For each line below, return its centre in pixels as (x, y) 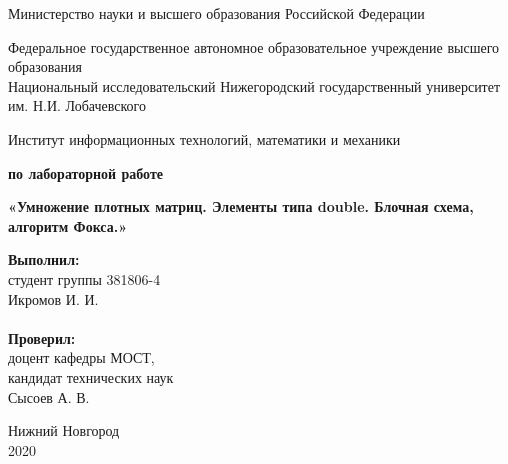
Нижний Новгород (64, 430)
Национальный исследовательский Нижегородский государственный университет (254, 85)
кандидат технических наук (91, 376)
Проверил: (42, 337)
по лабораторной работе (86, 172)
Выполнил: (44, 259)
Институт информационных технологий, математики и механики (204, 138)
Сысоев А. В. (49, 396)
